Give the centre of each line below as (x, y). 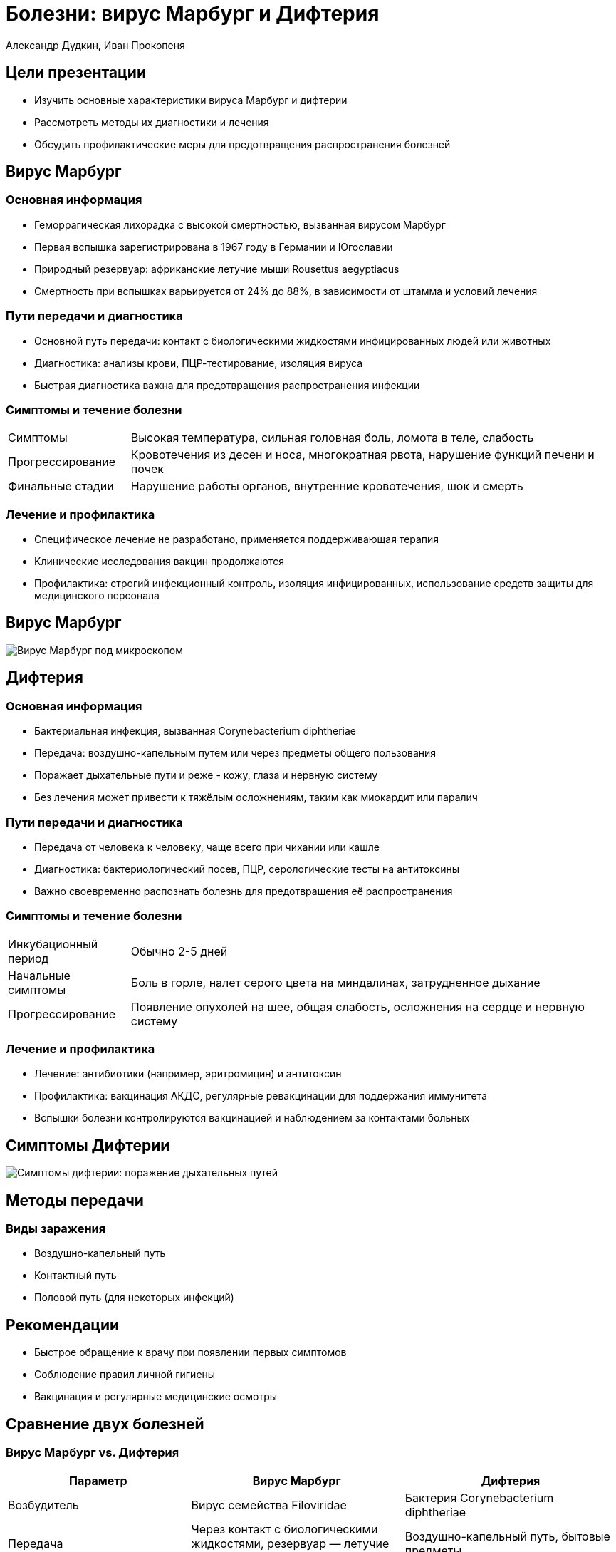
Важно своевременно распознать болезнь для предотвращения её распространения (244, 891)
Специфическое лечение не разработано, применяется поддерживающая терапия (237, 539)
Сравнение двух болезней (105, 1424)
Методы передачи (75, 1200)
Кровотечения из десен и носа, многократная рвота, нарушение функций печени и (362, 455)
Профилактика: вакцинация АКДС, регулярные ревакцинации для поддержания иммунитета (261, 1096)
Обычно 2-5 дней (179, 951)
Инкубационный (53, 944)
